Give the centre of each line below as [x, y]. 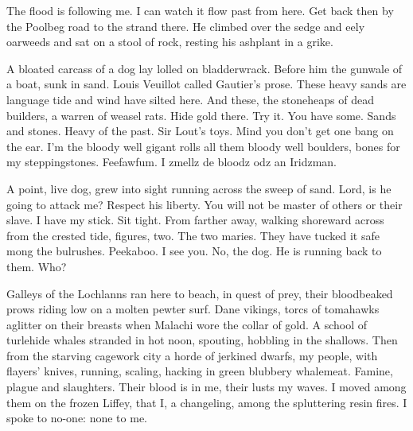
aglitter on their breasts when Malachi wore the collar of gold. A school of [187, 324]
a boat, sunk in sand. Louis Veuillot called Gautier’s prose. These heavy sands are [206, 84]
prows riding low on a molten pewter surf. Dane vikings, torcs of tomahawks [193, 309]
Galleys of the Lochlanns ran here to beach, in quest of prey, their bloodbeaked [200, 293]
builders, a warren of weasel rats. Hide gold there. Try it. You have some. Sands [201, 115]
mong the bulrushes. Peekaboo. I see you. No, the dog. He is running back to [194, 251]
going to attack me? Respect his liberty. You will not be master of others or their [205, 204]
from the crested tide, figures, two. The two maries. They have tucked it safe [193, 235]
